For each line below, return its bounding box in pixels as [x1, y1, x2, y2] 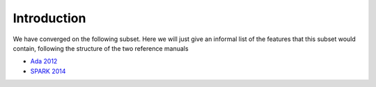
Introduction [13, 10, 86, 26]
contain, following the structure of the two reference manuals [13, 44, 189, 52]
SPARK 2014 [30, 67, 66, 75]
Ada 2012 [30, 57, 58, 65]
